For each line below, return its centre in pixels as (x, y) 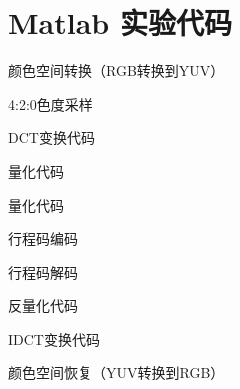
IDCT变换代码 (54, 338)
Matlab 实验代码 (120, 22)
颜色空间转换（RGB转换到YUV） (116, 70)
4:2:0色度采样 (50, 103)
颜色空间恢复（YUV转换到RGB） (116, 372)
